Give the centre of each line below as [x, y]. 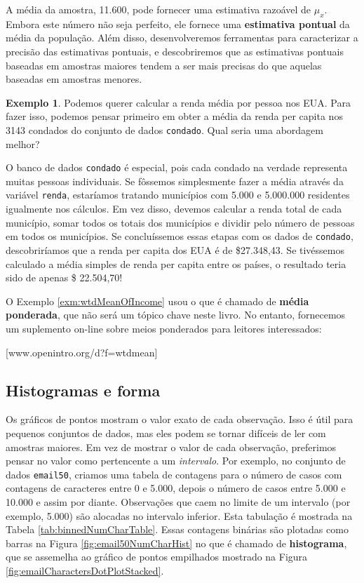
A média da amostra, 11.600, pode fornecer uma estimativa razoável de [159, 9]
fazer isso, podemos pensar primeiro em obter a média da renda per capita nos [174, 116]
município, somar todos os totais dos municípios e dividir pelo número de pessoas [180, 222]
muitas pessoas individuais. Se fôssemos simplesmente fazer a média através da [175, 181]
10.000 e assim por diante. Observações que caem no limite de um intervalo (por [178, 501]
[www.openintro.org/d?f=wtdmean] [82, 352]
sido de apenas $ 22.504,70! [64, 277]
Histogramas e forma [83, 390]
